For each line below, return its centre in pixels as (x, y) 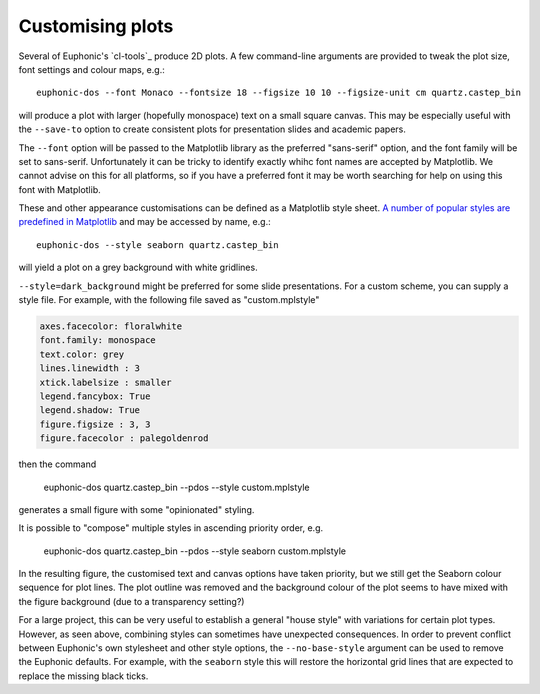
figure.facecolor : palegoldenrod (124, 438)
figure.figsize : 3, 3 (95, 424)
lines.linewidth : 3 (89, 368)
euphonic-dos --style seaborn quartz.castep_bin (157, 244)
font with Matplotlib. (60, 189)
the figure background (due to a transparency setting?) (131, 601)
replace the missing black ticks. (83, 676)
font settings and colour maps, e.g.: (91, 69)
